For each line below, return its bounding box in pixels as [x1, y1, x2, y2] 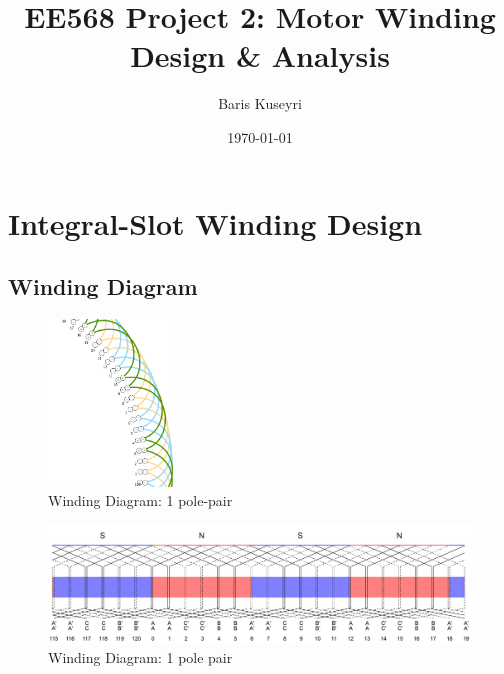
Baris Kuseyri [218, 93, 302, 114]
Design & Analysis [130, 35, 390, 76]
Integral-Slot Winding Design [8, 202, 423, 243]
